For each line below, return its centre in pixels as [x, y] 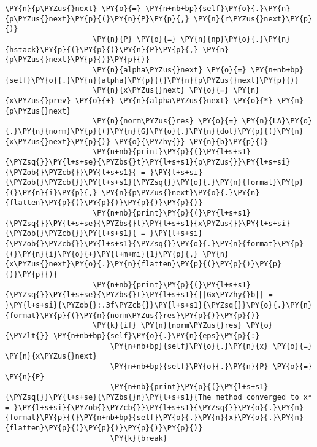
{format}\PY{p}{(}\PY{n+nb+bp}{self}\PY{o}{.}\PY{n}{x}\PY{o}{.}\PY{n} [154, 418]
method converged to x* [264, 397]
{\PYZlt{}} [27, 336]
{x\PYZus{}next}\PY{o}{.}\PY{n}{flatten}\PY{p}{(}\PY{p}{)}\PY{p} [143, 264]
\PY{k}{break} [139, 438]
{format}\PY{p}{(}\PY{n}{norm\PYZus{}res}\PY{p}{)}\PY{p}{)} [132, 315]
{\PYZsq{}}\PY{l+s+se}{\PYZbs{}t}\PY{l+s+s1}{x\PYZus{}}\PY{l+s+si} [148, 223]
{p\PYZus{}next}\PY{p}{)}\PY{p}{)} [78, 60]
